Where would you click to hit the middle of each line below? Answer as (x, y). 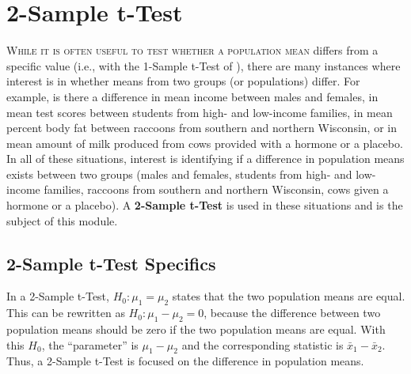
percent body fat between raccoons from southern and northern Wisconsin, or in (202, 128)
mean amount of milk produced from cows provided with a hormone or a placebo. (205, 143)
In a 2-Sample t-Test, (58, 296)
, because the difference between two (292, 313)
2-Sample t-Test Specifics (111, 263)
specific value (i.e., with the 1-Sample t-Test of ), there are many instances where (204, 65)
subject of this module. (62, 220)
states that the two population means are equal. (289, 296)
